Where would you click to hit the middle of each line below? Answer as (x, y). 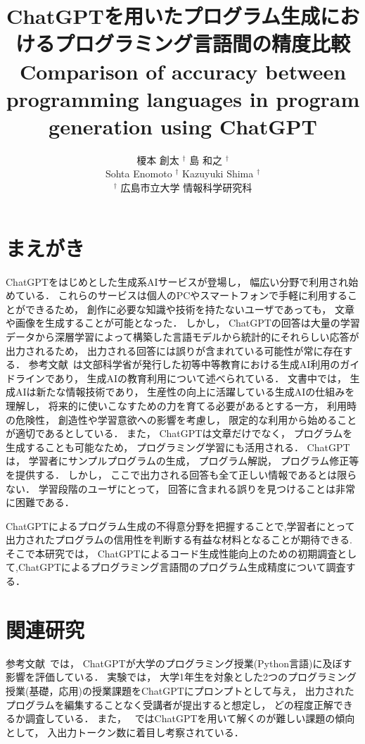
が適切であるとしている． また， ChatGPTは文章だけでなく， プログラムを (179, 433)
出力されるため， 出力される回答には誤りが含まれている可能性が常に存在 (174, 350)
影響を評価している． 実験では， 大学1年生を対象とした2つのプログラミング (181, 677)
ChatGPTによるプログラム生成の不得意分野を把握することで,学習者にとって (180, 525)
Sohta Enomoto (139, 174)
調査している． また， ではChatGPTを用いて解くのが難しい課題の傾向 (190, 718)
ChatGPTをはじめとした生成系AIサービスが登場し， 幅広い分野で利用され (177, 281)
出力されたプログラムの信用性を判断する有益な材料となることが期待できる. (179, 540)
